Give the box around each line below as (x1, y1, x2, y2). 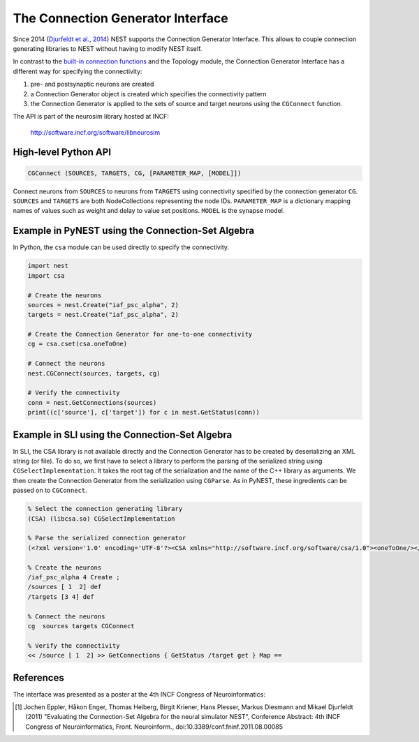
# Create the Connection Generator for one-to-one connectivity (27, 330, 253, 339)
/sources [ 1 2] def (27, 583, 102, 591)
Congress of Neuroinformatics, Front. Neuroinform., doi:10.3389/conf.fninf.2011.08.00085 (25, 722, 283, 731)
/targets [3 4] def (27, 593, 94, 600)
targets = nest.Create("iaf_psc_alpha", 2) (27, 311, 179, 319)
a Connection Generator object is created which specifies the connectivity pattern (30, 89, 267, 98)
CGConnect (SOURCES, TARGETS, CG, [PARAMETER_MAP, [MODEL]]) (27, 169, 242, 177)
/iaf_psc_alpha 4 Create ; (27, 573, 120, 581)
